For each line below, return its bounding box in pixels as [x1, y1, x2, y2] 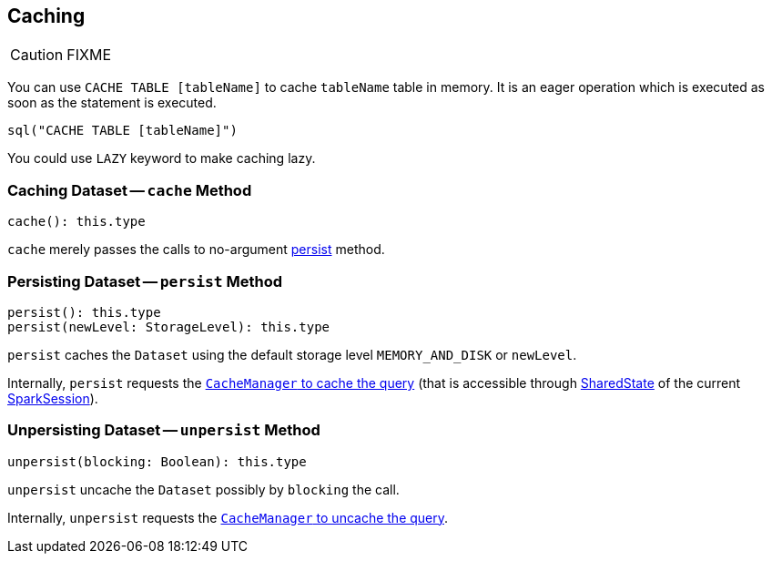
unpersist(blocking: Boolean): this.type [7, 454, 307, 469]
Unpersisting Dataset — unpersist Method [7, 421, 320, 440]
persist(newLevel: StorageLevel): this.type [7, 319, 330, 334]
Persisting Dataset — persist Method [7, 271, 283, 291]
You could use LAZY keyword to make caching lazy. [7, 150, 316, 167]
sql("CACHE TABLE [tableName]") [7, 123, 238, 138]
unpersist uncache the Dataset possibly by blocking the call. [7, 481, 400, 497]
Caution [10, 46, 64, 65]
